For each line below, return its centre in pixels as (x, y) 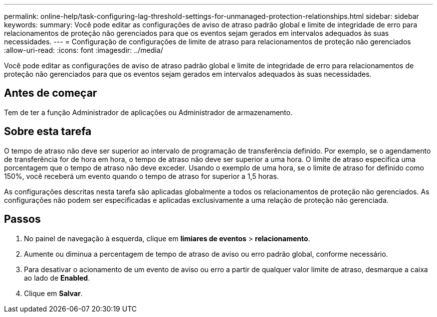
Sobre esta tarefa (48, 132)
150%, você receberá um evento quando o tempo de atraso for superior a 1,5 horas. (141, 176)
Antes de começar (51, 93)
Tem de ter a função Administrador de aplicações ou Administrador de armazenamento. (148, 112)
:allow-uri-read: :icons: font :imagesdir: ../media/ (84, 50)
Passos (22, 219)
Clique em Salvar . (53, 293)
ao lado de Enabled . (57, 278)
